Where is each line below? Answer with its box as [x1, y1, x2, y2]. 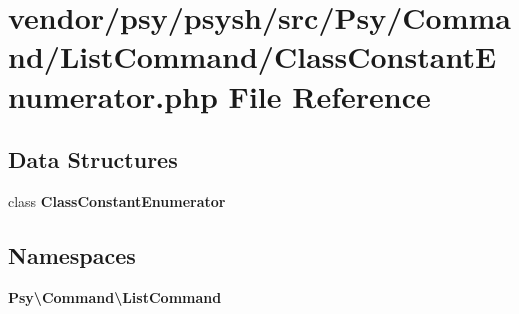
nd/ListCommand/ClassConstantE [8, 36, 497, 77]
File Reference [228, 75, 431, 116]
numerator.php [8, 75, 218, 116]
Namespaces [8, 239, 136, 270]
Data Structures [8, 144, 178, 175]
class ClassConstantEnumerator [8, 190, 226, 211]
